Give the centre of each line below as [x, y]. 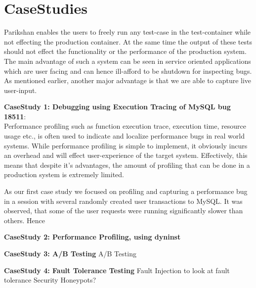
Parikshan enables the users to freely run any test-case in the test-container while [128, 32]
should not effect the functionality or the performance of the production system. [125, 51]
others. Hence [24, 220]
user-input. [21, 90]
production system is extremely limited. [64, 174]
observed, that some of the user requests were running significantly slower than [124, 211]
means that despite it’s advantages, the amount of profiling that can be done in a [127, 165]
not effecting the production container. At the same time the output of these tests [128, 41]
